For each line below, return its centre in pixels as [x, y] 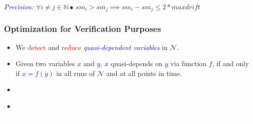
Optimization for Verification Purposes [83, 29]
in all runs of [76, 73]
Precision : [19, 6]
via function [189, 63]
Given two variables [45, 63]
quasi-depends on [137, 63]
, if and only [230, 63]
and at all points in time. [144, 73]
